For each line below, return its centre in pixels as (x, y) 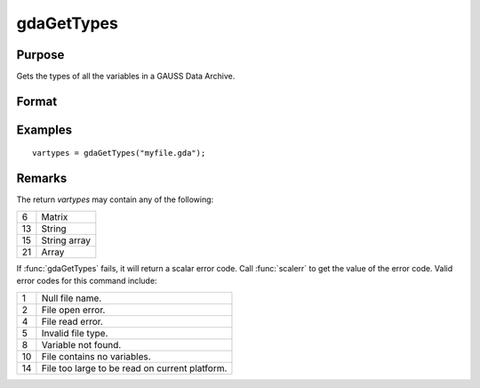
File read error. (72, 321)
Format (37, 101)
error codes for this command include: (87, 281)
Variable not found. (81, 344)
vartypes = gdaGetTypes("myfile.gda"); (119, 153)
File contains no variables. (96, 356)
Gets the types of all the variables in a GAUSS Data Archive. (126, 77)
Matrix (55, 216)
